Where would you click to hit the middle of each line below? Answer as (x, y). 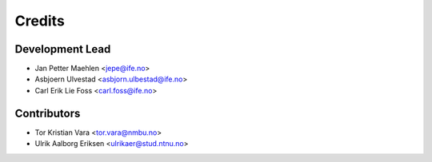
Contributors (48, 113)
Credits (40, 21)
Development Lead (63, 49)
